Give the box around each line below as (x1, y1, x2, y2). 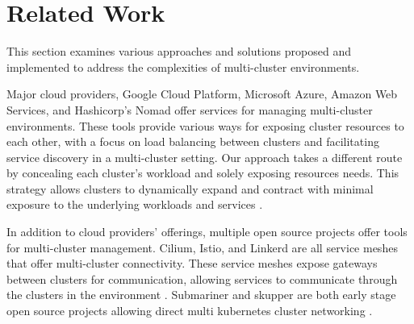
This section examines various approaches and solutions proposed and (6, 43, 351, 60)
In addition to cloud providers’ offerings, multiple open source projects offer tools (6, 223, 408, 240)
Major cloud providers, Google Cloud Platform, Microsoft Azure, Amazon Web (6, 85, 398, 102)
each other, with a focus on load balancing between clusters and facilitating (6, 133, 379, 150)
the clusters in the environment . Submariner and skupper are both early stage (6, 286, 396, 303)
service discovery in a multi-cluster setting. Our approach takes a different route (6, 148, 403, 165)
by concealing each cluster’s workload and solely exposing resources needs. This (6, 164, 399, 181)
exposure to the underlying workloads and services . (6, 196, 263, 213)
